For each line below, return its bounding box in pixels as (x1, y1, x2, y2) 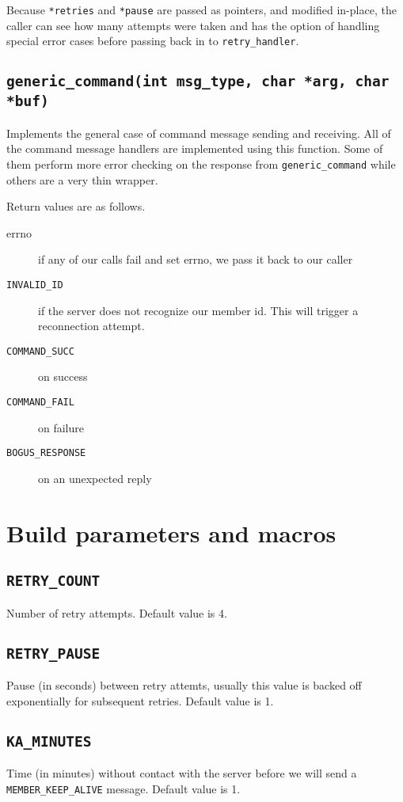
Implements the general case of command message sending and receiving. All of (6, 124, 391, 141)
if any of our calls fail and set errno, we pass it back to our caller (38, 251, 353, 268)
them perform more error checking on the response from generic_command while (6, 155, 396, 172)
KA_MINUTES (6, 732, 92, 750)
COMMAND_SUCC (6, 345, 74, 357)
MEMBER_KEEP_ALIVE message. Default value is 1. (6, 780, 241, 796)
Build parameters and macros (6, 516, 336, 549)
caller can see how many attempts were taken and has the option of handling (6, 17, 380, 33)
